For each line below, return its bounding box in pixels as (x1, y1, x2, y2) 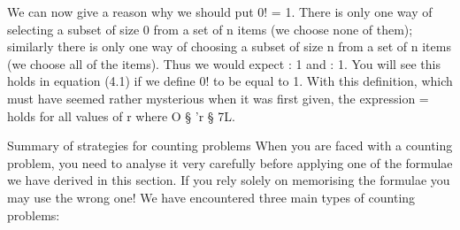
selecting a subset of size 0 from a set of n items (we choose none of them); (7, 19, 413, 38)
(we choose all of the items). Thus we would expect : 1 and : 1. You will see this (7, 54, 441, 73)
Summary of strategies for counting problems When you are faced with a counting (7, 136, 453, 155)
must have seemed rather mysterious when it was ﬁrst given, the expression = (7, 88, 429, 107)
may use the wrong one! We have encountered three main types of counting (7, 188, 416, 206)
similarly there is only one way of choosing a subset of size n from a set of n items (7, 37, 451, 56)
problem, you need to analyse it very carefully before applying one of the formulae (7, 153, 453, 172)
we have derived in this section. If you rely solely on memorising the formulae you (7, 171, 450, 189)
